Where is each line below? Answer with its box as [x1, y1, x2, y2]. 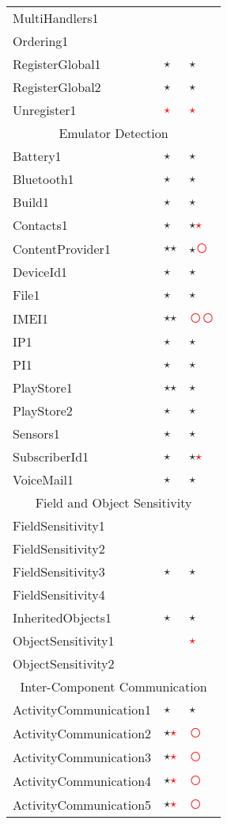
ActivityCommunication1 [13, 700, 152, 719]
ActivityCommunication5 [13, 795, 152, 814]
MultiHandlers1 [13, 9, 99, 27]
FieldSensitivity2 [13, 539, 105, 558]
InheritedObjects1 [13, 608, 112, 627]
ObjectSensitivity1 [13, 631, 115, 650]
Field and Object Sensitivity [35, 493, 192, 512]
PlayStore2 [13, 401, 73, 420]
